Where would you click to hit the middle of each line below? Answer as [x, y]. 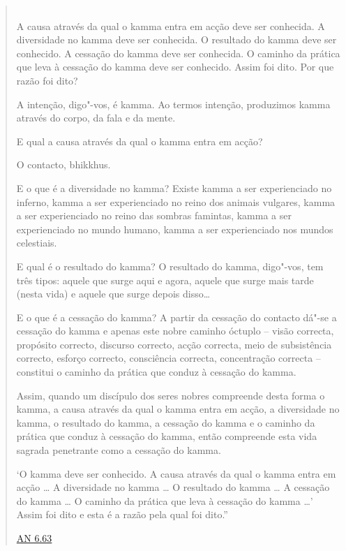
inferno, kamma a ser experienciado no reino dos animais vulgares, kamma [176, 201]
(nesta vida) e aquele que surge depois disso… [113, 294]
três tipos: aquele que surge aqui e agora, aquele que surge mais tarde [165, 280]
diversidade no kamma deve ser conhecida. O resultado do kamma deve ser [176, 39]
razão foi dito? [47, 80]
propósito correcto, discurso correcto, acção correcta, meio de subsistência [174, 344]
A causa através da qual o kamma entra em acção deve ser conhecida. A [171, 25]
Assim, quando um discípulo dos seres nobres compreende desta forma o [171, 395]
